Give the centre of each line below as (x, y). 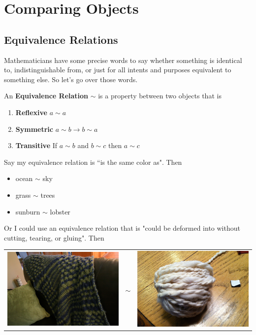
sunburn (28, 211)
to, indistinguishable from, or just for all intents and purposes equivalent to (118, 70)
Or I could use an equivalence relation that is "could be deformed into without (122, 228)
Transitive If (36, 145)
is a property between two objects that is (160, 96)
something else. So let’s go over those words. (71, 79)
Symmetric (34, 129)
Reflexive (31, 112)
